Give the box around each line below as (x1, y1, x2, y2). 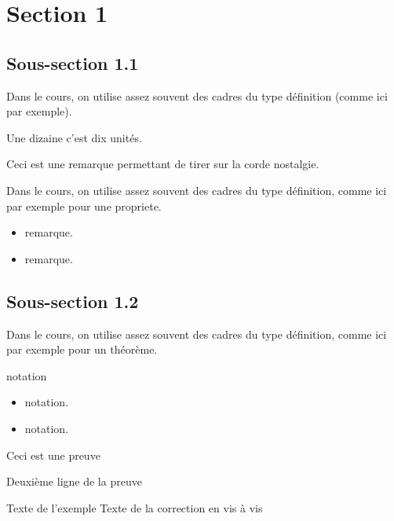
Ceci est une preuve (6, 446, 100, 463)
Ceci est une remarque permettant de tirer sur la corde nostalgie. (6, 156, 319, 172)
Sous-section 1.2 (6, 288, 139, 313)
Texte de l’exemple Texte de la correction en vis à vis (6, 499, 263, 515)
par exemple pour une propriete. (6, 197, 162, 214)
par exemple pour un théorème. (6, 341, 158, 358)
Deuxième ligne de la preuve (6, 473, 142, 490)
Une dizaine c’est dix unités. (6, 129, 142, 145)
